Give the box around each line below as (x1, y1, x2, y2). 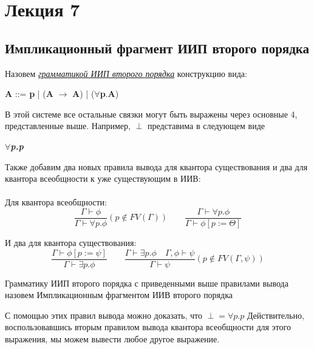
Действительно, (247, 308, 304, 321)
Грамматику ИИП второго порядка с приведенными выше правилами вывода (5, 276, 288, 289)
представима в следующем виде (147, 119, 265, 132)
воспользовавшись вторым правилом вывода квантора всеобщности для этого (5, 321, 291, 333)
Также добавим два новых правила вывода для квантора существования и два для (5, 160, 308, 173)
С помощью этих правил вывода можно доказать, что (5, 308, 202, 321)
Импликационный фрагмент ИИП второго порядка (5, 38, 310, 57)
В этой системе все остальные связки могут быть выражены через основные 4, (5, 107, 298, 120)
